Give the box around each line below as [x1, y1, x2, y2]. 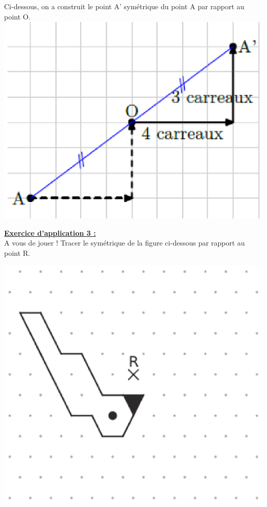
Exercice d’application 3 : [4, 227, 96, 238]
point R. [4, 247, 30, 258]
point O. [4, 11, 31, 22]
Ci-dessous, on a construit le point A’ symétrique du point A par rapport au [4, 1, 244, 11]
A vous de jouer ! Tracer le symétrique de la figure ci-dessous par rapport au [4, 237, 245, 248]
